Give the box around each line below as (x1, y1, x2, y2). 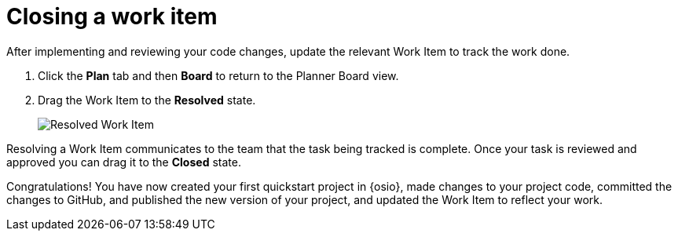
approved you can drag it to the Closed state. (6, 155, 241, 169)
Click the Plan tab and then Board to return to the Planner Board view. (38, 68, 399, 82)
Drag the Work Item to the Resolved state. (38, 93, 256, 107)
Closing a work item (6, 3, 218, 30)
